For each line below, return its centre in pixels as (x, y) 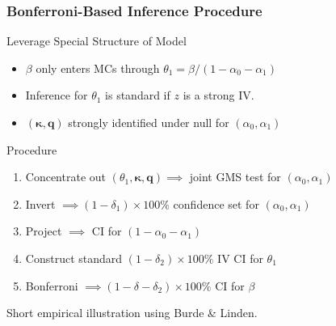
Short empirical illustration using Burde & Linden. (132, 313)
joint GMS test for (235, 177)
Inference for (57, 95)
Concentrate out (66, 177)
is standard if (138, 95)
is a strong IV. (218, 95)
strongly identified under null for (149, 122)
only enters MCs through (98, 68)
